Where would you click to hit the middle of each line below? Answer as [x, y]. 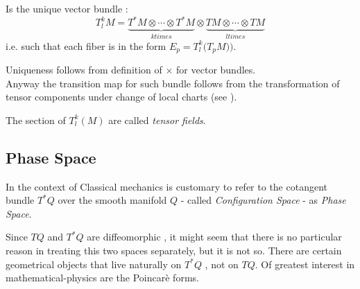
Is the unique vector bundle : [67, 8]
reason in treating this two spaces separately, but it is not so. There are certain [174, 250]
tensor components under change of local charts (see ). [121, 97]
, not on [222, 264]
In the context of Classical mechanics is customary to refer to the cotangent [166, 186]
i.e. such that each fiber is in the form [86, 45]
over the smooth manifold [112, 200]
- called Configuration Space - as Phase [263, 200]
